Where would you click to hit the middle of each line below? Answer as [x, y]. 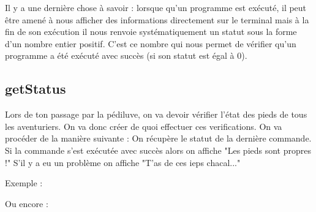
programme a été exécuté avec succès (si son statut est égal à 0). [126, 55]
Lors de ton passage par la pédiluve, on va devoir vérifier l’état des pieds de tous [156, 114]
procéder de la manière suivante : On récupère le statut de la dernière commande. [158, 138]
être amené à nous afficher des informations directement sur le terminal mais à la [157, 19]
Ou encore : [27, 203]
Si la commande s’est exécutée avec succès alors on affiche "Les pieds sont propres [158, 150]
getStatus [36, 89]
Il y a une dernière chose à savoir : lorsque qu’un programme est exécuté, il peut [156, 7]
